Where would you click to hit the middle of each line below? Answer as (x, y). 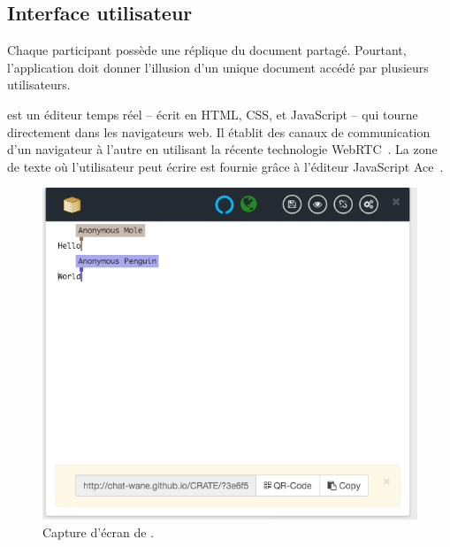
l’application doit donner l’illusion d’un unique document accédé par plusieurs (218, 67)
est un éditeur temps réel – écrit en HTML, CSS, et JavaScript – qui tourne (213, 114)
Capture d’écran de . (99, 532)
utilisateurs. (39, 85)
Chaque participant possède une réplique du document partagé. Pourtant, (207, 50)
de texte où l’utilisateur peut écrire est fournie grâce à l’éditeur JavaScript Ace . (225, 166)
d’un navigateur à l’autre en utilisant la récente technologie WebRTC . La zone (222, 149)
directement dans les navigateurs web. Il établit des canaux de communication (219, 131)
